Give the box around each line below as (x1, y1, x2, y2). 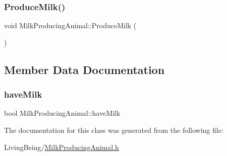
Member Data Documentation (4, 61, 165, 77)
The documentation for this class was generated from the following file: (4, 125, 223, 135)
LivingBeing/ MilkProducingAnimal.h (4, 141, 119, 152)
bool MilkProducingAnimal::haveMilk (4, 108, 121, 118)
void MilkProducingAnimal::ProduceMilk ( (4, 20, 137, 31)
